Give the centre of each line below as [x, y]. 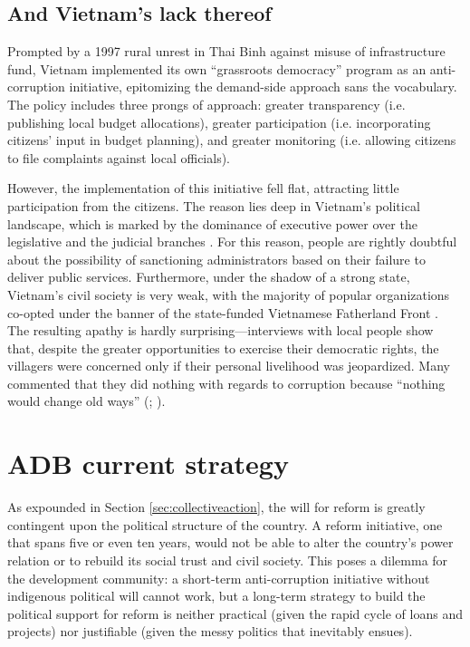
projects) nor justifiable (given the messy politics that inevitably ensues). [210, 631]
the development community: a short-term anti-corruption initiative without [219, 578]
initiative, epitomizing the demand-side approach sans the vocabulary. [263, 87]
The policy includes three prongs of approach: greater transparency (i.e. [206, 104]
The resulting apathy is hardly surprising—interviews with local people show [221, 330]
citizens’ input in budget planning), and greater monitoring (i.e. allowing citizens [232, 140]
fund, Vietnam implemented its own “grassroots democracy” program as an [217, 68]
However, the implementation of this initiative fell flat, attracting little [203, 188]
